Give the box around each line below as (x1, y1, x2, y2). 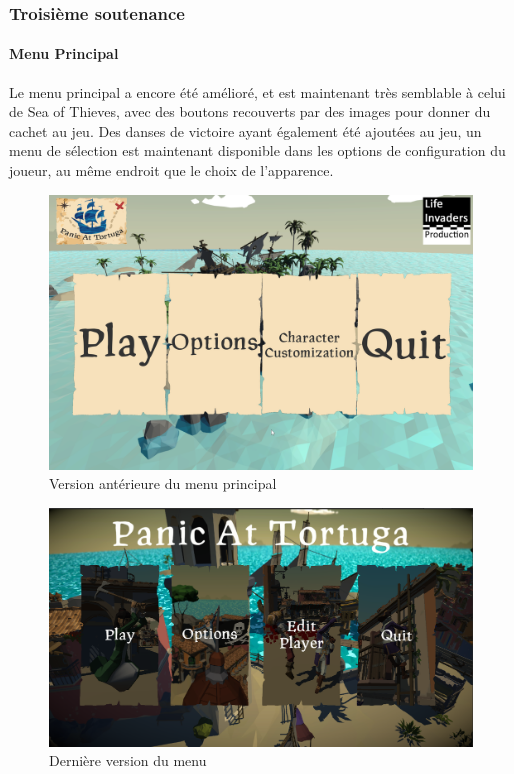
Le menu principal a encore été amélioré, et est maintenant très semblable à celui (9, 81, 506, 102)
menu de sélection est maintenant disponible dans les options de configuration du (9, 140, 506, 161)
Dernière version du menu (49, 750, 207, 771)
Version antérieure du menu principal (49, 473, 277, 494)
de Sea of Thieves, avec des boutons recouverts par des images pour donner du (9, 101, 491, 122)
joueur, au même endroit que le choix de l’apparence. (9, 160, 334, 181)
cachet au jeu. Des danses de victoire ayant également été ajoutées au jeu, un (9, 120, 482, 141)
